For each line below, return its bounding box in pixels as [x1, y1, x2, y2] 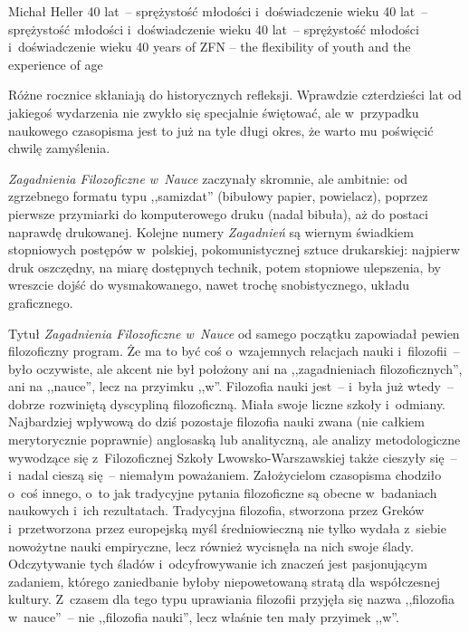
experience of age [8, 54, 103, 73]
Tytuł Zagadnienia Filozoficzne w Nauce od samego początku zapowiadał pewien [8, 323, 460, 342]
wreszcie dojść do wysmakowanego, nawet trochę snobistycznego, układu [8, 275, 410, 294]
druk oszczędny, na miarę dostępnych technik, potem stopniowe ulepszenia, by [8, 257, 441, 276]
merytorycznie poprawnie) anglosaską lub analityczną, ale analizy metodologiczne [8, 430, 461, 449]
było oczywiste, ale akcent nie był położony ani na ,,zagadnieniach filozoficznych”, [8, 359, 463, 378]
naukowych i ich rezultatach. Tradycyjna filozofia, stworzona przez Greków [8, 501, 425, 520]
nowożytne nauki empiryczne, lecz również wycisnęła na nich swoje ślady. [8, 536, 414, 555]
